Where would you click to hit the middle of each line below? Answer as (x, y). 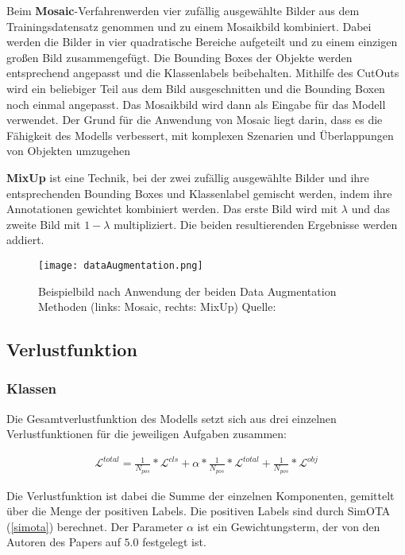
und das (371, 209)
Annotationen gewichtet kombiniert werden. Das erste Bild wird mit (172, 209)
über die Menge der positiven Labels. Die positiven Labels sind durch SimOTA (199, 511)
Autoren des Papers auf (64, 542)
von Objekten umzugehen (68, 151)
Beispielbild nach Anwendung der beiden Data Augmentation (187, 291)
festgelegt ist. (174, 542)
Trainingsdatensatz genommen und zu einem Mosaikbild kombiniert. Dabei (189, 26)
